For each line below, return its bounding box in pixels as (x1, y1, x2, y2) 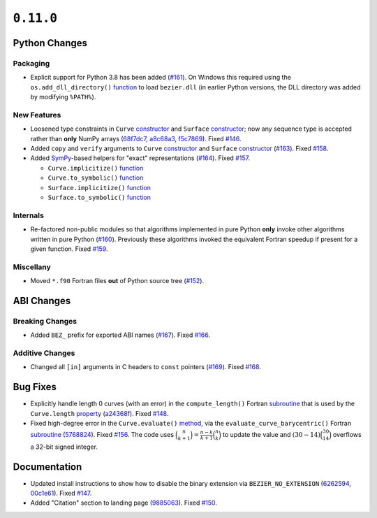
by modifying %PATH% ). (30, 93, 96, 101)
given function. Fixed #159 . (30, 245, 108, 253)
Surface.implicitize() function (47, 183, 151, 192)
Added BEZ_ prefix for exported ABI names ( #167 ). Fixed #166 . (30, 331, 211, 339)
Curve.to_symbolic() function (47, 173, 144, 182)
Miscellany (13, 262, 52, 272)
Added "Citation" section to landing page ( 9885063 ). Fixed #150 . (30, 498, 218, 507)
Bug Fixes (13, 381, 57, 393)
